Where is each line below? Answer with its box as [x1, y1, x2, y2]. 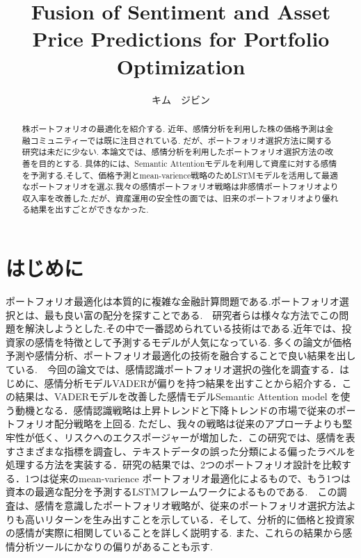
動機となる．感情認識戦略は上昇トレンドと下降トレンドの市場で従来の [15, 402, 337, 417]
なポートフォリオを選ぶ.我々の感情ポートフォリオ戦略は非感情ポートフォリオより [22, 181, 339, 192]
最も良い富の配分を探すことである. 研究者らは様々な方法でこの [44, 307, 339, 322]
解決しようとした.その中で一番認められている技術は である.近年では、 [24, 321, 342, 336]
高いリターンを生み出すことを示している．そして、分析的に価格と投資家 [24, 511, 355, 526]
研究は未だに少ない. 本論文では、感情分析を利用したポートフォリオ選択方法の [22, 146, 326, 158]
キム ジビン [152, 92, 210, 106]
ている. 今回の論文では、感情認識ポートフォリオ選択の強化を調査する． [6, 362, 339, 377]
